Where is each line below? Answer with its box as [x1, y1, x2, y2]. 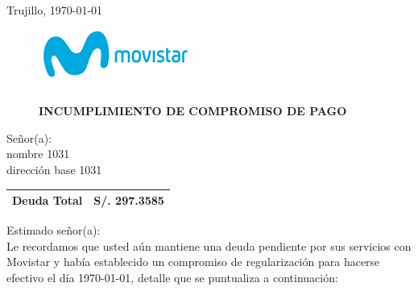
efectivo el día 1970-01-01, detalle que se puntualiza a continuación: [6, 268, 338, 285]
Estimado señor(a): [6, 222, 101, 239]
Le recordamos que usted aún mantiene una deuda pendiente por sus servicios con [6, 237, 412, 254]
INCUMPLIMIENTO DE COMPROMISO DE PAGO [39, 102, 347, 119]
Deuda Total [12, 192, 83, 209]
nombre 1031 [6, 145, 70, 162]
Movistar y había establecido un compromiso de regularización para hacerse [6, 253, 380, 270]
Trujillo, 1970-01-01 [6, 2, 103, 18]
